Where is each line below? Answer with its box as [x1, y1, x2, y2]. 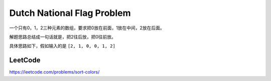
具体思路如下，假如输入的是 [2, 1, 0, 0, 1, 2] [9, 43, 115, 49]
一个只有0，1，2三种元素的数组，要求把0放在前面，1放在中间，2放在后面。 [9, 25, 165, 31]
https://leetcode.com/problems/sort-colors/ [9, 69, 100, 75]
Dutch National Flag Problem [9, 7, 131, 18]
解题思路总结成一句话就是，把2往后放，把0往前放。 [9, 34, 116, 40]
